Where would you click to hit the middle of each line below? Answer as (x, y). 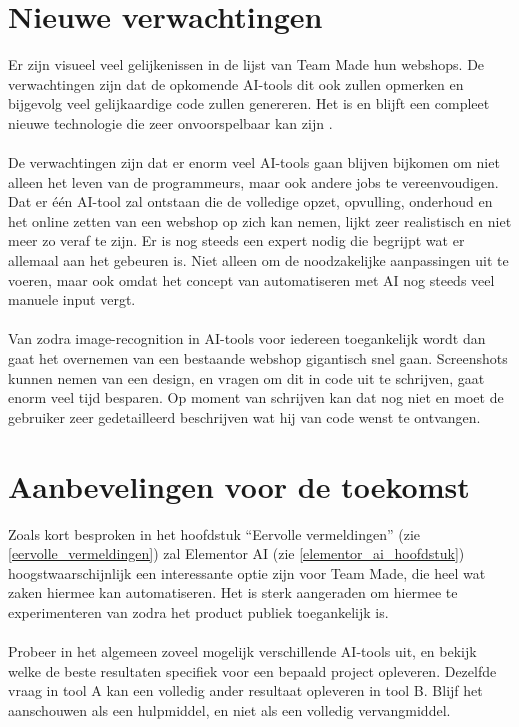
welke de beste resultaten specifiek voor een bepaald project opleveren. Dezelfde (252, 670)
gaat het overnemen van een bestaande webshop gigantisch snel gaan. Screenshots (258, 358)
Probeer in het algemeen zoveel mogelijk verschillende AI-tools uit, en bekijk (242, 651)
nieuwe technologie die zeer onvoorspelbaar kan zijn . (170, 122)
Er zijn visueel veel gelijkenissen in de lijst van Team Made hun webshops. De (246, 64)
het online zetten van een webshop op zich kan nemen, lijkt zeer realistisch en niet (260, 220)
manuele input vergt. (72, 299)
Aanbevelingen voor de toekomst (239, 485)
